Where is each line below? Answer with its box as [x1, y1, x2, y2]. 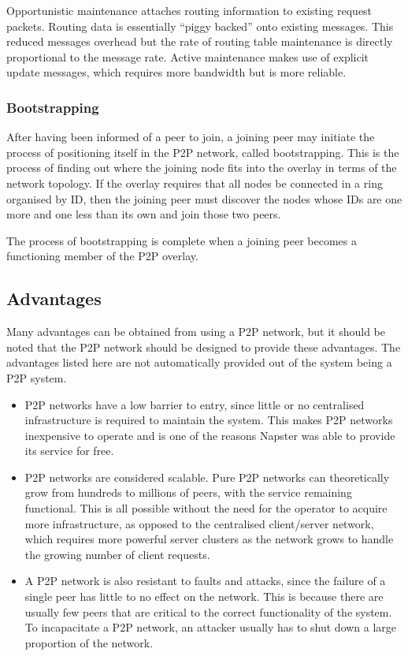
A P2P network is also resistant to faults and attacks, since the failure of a [24, 572, 386, 589]
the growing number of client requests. [24, 546, 210, 562]
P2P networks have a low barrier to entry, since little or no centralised [24, 396, 365, 412]
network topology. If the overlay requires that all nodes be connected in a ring [6, 174, 383, 191]
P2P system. [6, 369, 67, 386]
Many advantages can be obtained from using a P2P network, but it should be [6, 323, 386, 340]
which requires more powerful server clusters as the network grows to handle [24, 531, 394, 547]
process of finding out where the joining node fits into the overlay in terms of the [6, 159, 397, 176]
